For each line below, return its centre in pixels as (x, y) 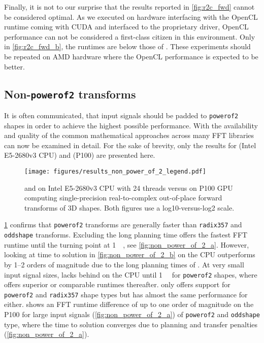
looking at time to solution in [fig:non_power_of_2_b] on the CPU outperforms (130, 254)
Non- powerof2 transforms (70, 94)
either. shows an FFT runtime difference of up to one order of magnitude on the (129, 304)
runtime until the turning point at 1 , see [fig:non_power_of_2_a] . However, (127, 244)
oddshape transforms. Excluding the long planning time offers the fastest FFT (126, 235)
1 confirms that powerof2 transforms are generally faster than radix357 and (123, 225)
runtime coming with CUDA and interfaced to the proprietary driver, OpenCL (126, 27)
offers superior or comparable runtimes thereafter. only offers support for (117, 284)
